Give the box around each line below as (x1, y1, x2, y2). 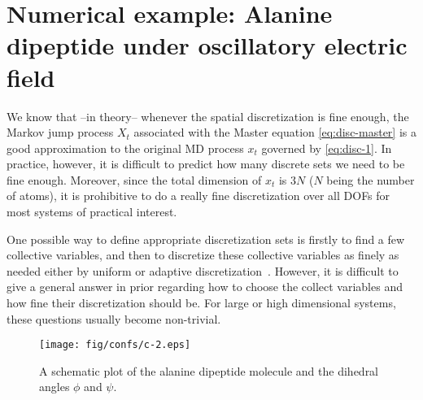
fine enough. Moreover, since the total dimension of (7, 171, 262, 188)
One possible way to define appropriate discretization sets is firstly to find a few (7, 230, 405, 247)
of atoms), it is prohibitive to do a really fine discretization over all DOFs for (7, 187, 390, 204)
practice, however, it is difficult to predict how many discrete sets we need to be (7, 155, 405, 172)
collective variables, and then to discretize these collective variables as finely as (7, 246, 399, 263)
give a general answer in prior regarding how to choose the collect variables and (7, 278, 403, 295)
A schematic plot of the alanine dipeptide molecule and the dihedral (39, 362, 379, 379)
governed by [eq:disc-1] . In (261, 139, 392, 156)
